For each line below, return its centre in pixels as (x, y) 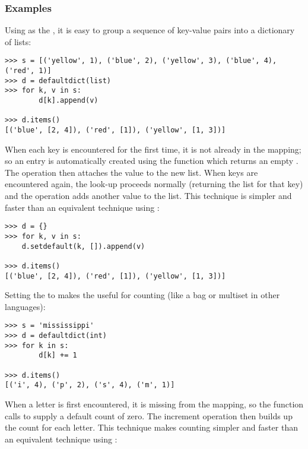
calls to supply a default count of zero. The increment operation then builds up (149, 415)
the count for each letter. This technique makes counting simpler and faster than (151, 427)
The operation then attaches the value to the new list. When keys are (131, 172)
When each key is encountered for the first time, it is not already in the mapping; (153, 149)
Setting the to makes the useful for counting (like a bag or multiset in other (142, 295)
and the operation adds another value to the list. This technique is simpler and (148, 196)
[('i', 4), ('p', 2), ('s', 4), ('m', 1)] (90, 385)
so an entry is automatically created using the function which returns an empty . (152, 161)
